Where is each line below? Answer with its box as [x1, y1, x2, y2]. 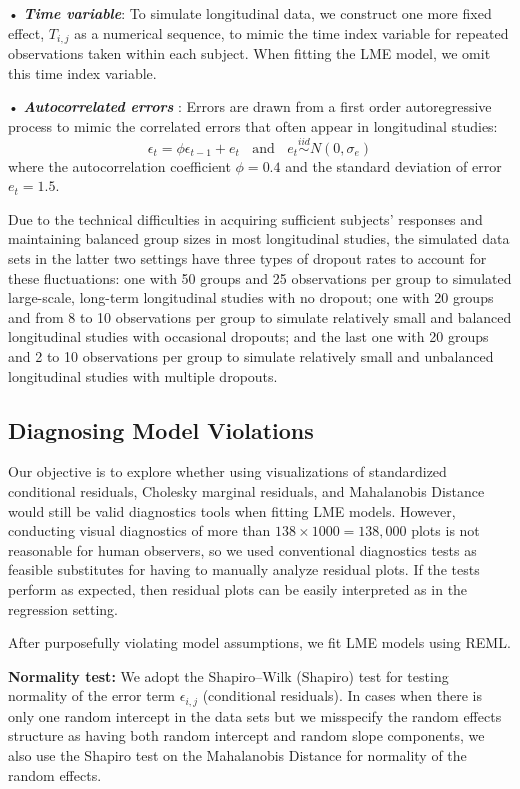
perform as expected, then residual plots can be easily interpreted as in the [8, 578, 468, 599]
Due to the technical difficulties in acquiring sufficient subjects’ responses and [8, 208, 483, 229]
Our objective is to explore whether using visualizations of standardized [8, 461, 447, 482]
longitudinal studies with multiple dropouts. [8, 365, 278, 386]
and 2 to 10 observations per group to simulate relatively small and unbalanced [8, 345, 494, 366]
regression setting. [8, 598, 118, 619]
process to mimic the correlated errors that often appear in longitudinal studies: [8, 115, 498, 136]
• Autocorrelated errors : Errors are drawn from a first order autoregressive [8, 96, 492, 117]
